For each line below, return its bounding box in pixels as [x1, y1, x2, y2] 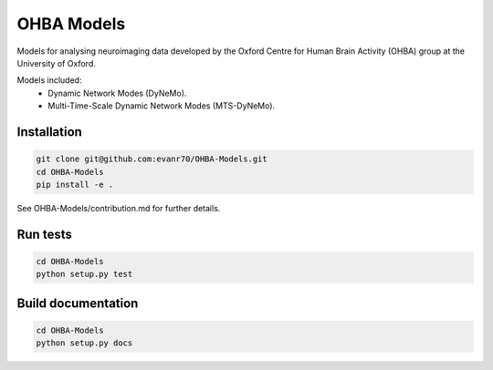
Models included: [16, 75, 82, 86]
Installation [16, 124, 82, 139]
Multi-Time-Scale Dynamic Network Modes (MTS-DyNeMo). [47, 100, 276, 111]
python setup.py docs [36, 338, 133, 348]
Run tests [16, 226, 72, 242]
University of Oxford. [16, 57, 96, 68]
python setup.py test [36, 269, 133, 280]
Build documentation [16, 295, 139, 311]
